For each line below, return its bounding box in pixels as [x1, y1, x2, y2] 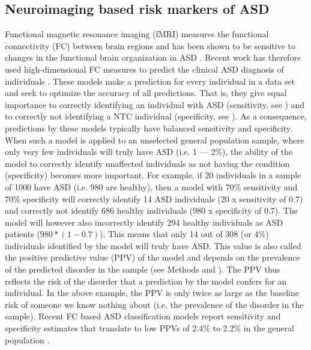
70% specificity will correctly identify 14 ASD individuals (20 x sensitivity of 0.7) [5, 192, 303, 205]
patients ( [5, 228, 40, 240]
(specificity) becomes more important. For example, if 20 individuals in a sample [5, 169, 301, 181]
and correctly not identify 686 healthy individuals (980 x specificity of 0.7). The [5, 204, 298, 217]
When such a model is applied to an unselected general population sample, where [5, 133, 304, 146]
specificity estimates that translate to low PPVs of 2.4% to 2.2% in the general [5, 322, 294, 334]
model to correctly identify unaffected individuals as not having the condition [5, 157, 290, 169]
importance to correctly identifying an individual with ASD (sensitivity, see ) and [5, 98, 305, 110]
